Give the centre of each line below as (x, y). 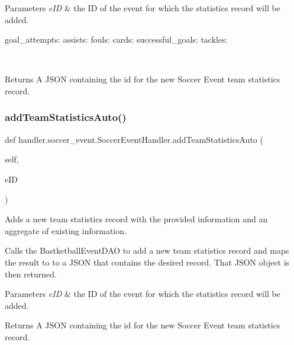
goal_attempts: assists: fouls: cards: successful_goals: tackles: (116, 39)
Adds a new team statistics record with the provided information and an (136, 219)
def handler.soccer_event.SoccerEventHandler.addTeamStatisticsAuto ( (134, 139)
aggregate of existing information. (66, 230)
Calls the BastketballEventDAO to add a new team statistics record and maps (147, 250)
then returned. (31, 274)
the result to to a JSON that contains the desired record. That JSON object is (147, 262)
